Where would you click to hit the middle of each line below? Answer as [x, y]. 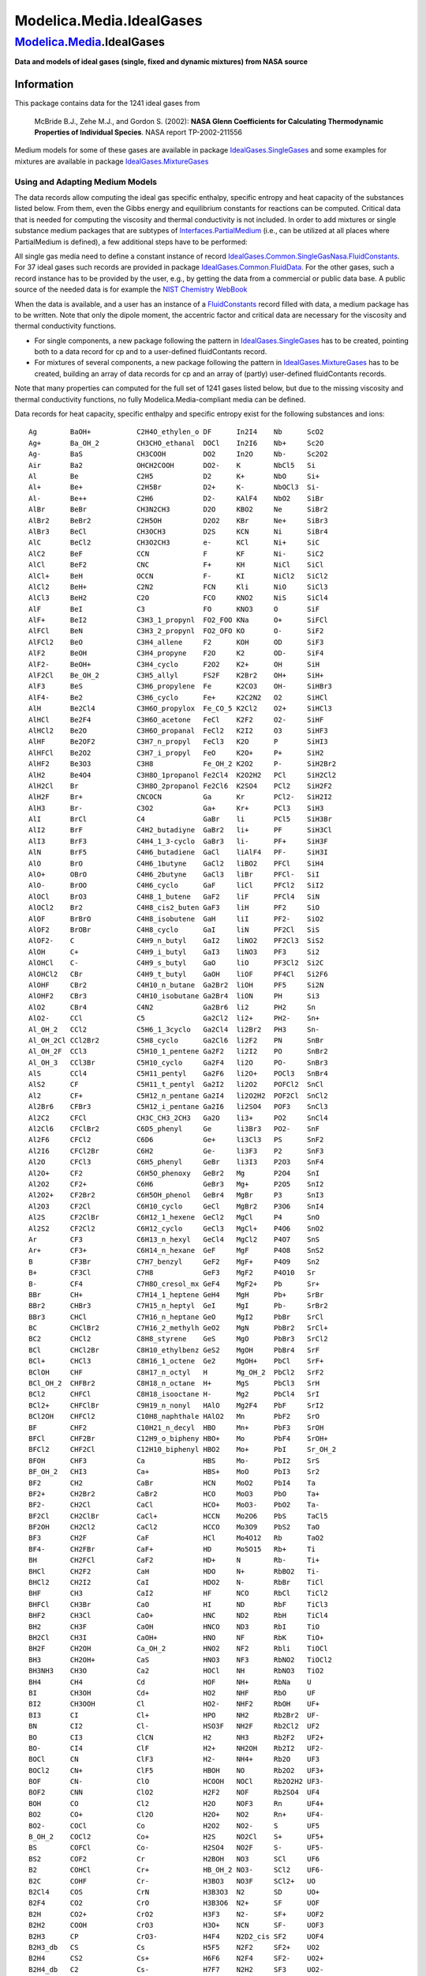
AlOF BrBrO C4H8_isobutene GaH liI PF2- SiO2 [176, 918]
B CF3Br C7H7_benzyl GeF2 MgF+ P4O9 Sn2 [174, 1261]
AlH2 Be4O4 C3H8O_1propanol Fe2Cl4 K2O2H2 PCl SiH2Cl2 [183, 775]
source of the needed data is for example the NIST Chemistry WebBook [131, 289]
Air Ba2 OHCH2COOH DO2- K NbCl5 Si [172, 465]
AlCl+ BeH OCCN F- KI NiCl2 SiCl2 [178, 576]
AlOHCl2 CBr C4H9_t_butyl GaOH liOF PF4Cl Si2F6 [178, 974]
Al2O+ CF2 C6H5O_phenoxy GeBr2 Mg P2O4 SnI [174, 1173]
